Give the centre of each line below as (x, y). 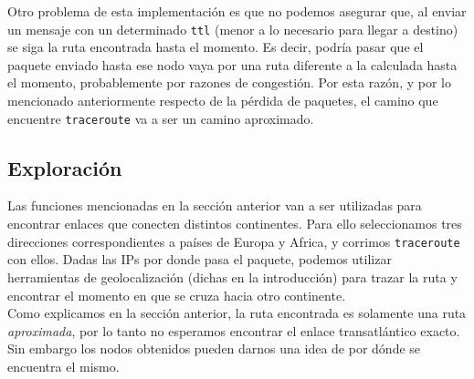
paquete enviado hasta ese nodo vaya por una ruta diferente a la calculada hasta (232, 64)
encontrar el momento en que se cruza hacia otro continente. (177, 295)
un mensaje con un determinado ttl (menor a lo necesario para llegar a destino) (233, 29)
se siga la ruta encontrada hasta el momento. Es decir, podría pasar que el (216, 47)
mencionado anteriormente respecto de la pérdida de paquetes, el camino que (223, 101)
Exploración (65, 167)
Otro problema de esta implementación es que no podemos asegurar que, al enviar (237, 11)
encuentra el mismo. (63, 366)
